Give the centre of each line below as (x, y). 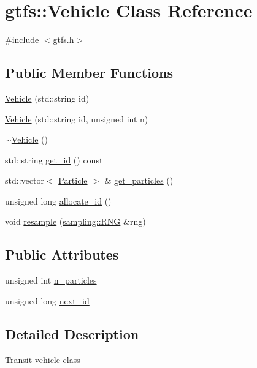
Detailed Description (72, 333)
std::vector (25, 180)
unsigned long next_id (47, 300)
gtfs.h (63, 39)
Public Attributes (62, 254)
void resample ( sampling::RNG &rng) (75, 221)
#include (22, 39)
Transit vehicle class (43, 359)
